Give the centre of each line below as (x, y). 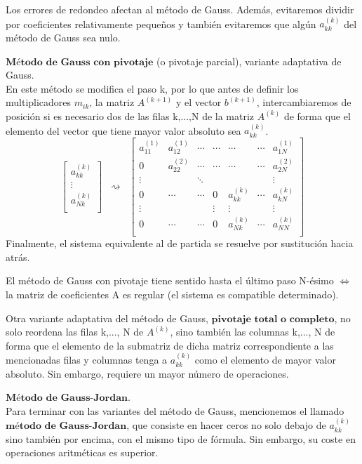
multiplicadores (39, 102)
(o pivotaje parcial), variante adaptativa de (249, 61)
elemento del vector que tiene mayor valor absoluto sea (123, 130)
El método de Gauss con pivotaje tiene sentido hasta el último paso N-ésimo (170, 280)
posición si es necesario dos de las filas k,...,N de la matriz (130, 115)
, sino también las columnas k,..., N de (253, 332)
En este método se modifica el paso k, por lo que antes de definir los (152, 88)
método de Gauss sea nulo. (63, 37)
